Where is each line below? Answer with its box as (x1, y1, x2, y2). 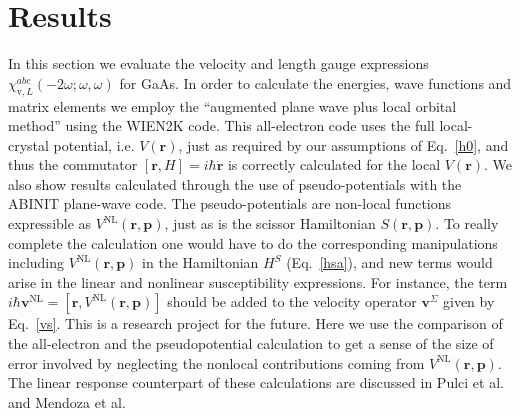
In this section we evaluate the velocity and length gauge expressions (8, 53, 429, 74)
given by (442, 291, 495, 312)
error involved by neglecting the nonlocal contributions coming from (8, 352, 425, 373)
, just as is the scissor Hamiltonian (164, 213, 376, 234)
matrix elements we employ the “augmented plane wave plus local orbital (8, 95, 457, 116)
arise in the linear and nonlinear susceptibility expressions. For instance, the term (8, 271, 508, 292)
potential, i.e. (53, 134, 135, 155)
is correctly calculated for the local (227, 154, 441, 175)
